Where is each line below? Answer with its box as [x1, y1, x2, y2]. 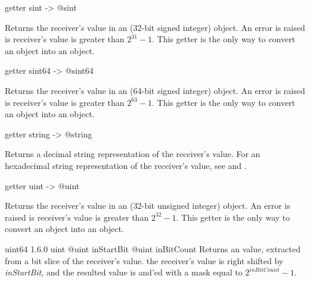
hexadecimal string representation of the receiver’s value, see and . [5, 159, 247, 171]
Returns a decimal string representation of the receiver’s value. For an [5, 148, 261, 160]
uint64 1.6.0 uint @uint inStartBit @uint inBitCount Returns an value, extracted [5, 242, 300, 255]
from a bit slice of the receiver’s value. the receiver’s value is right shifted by [5, 254, 284, 267]
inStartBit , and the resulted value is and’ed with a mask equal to [5, 266, 243, 278]
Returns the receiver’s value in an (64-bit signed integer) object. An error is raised [5, 84, 305, 96]
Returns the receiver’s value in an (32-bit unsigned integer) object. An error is [5, 199, 290, 212]
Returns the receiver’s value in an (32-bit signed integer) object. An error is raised [5, 21, 305, 33]
